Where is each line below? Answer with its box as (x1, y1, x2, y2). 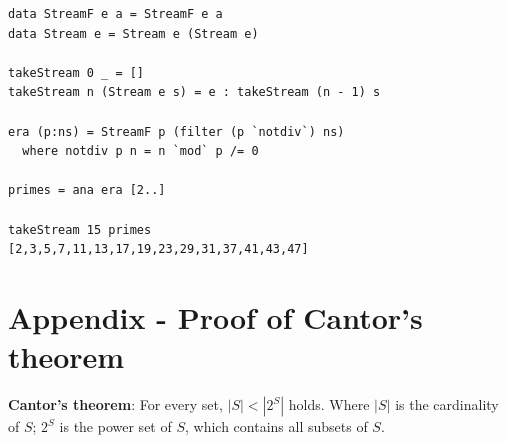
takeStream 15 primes (8, 222, 152, 237)
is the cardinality (395, 394, 499, 415)
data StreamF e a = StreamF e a (8, 7, 223, 21)
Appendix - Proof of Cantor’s (8, 296, 423, 337)
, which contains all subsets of (185, 416, 368, 437)
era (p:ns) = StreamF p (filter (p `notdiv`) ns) (8, 124, 345, 139)
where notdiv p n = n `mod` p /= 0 (22, 144, 259, 159)
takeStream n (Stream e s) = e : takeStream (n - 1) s (8, 85, 381, 100)
